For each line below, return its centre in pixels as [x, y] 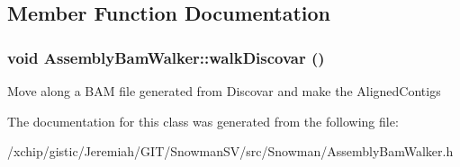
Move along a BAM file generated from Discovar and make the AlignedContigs [224, 91]
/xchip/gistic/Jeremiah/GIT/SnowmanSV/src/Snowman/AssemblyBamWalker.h [230, 151]
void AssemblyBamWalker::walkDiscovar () [166, 57]
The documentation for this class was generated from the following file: [203, 121]
